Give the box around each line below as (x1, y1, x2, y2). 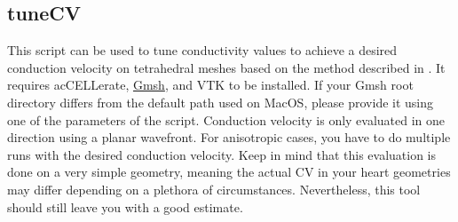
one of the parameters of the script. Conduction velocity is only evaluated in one (7, 110, 446, 129)
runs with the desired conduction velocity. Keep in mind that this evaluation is (7, 145, 437, 163)
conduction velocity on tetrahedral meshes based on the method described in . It (7, 58, 446, 76)
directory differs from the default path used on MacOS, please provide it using (7, 92, 434, 111)
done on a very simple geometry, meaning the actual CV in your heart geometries (7, 163, 451, 181)
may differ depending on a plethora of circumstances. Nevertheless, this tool (7, 179, 421, 198)
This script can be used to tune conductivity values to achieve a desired (7, 41, 398, 59)
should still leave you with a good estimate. (7, 197, 243, 216)
